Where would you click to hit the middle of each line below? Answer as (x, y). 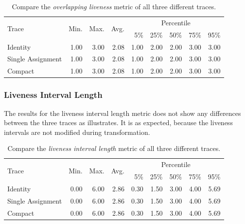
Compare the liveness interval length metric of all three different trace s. (114, 148)
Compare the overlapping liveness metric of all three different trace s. (114, 6)
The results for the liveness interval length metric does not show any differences (122, 113)
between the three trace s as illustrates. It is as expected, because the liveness (118, 122)
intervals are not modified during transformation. (77, 132)
